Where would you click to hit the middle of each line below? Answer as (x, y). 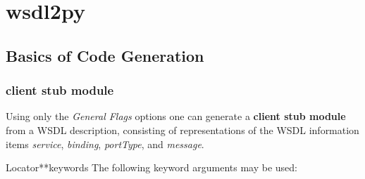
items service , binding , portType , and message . (105, 144)
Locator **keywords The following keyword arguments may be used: (151, 167)
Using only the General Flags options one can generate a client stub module (176, 116)
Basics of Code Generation (105, 55)
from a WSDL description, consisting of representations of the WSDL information (182, 130)
